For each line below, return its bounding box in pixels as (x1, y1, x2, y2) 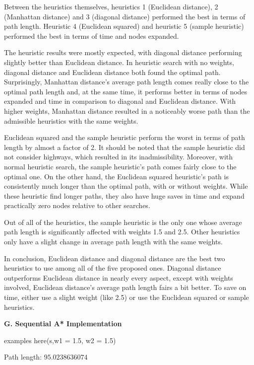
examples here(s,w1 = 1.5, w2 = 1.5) (4, 335, 116, 345)
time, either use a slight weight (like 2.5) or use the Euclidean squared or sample (4, 292, 249, 302)
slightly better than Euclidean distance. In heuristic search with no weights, (4, 57, 234, 67)
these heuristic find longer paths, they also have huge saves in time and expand (4, 190, 245, 201)
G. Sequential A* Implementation (4, 318, 122, 329)
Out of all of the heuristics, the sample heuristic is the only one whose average (4, 217, 242, 227)
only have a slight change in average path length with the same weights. (4, 236, 223, 247)
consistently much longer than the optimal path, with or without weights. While (4, 181, 248, 191)
